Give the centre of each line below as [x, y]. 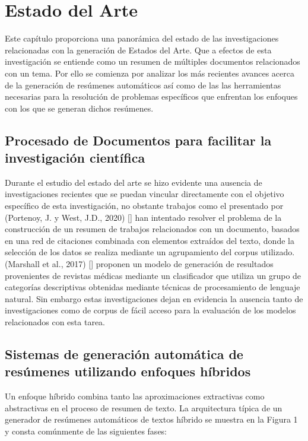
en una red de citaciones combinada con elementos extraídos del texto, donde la [150, 240]
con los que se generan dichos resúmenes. [79, 108]
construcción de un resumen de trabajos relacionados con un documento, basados [152, 229]
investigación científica [75, 158]
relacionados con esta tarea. [55, 322]
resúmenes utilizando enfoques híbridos [128, 371]
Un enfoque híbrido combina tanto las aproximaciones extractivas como [135, 396]
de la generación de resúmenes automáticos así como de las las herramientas [143, 85]
